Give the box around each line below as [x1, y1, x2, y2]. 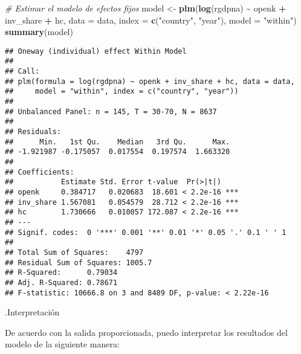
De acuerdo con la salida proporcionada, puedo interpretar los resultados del [5, 326, 288, 338]
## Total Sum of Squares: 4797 [5, 248, 144, 257]
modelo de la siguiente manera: [5, 338, 120, 350]
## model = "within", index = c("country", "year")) [5, 87, 239, 96]
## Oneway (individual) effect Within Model [5, 47, 187, 56]
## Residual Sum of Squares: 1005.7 [5, 258, 152, 267]
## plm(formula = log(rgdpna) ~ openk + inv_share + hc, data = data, [5, 77, 295, 86]
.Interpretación [5, 306, 60, 318]
